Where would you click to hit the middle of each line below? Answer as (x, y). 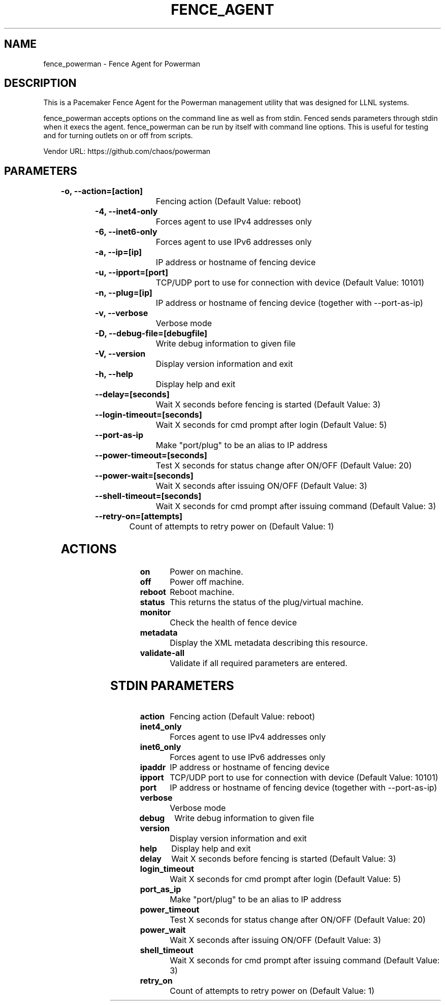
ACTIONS (89, 549)
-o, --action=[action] (102, 191)
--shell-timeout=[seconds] (148, 496)
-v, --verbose (122, 313)
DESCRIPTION (40, 83)
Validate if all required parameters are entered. (259, 663)
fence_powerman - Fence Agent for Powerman (122, 64)
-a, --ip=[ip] (119, 252)
